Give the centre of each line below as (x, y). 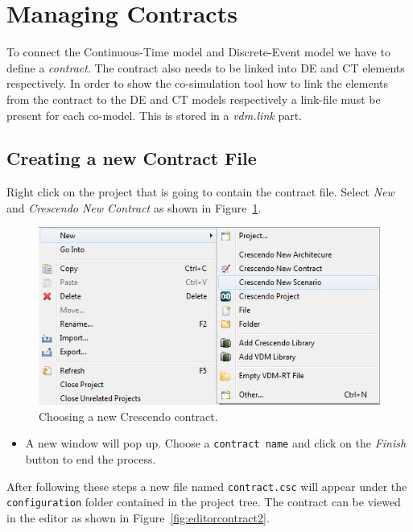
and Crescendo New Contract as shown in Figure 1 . (134, 207)
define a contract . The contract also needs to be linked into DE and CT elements (206, 67)
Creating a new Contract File (132, 158)
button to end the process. (91, 458)
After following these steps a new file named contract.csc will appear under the (207, 486)
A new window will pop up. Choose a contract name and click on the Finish (216, 443)
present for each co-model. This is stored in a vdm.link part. (154, 115)
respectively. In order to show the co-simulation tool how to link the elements (198, 83)
